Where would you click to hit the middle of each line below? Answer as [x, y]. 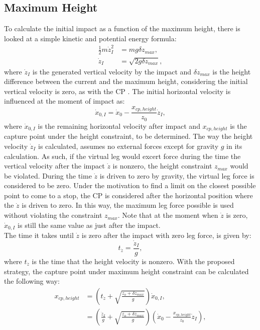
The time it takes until [39, 235]
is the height [232, 71]
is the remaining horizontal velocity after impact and [119, 126]
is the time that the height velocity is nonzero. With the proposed [133, 261]
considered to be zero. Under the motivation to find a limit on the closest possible [130, 185]
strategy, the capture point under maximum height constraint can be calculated [126, 271]
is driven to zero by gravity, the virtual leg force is [177, 175]
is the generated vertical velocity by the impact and [112, 71]
